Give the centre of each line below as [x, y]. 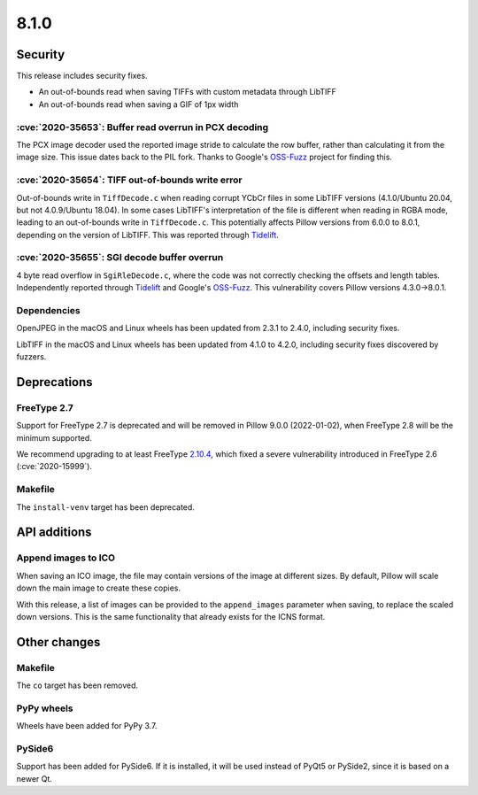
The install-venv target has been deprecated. [105, 507]
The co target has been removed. [77, 685]
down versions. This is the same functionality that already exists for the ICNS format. [171, 616]
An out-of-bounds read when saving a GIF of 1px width [139, 104]
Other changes [58, 642]
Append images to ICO [66, 558]
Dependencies [49, 310]
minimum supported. [54, 437]
